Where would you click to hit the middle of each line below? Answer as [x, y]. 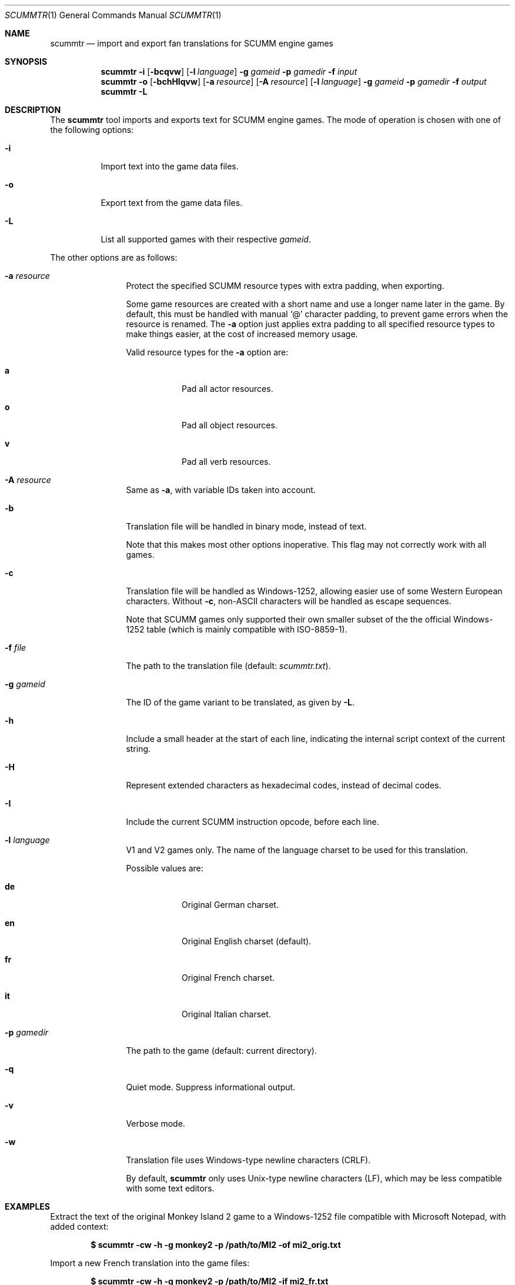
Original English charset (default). [247, 941]
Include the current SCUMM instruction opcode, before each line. [253, 822]
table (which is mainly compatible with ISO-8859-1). [247, 629]
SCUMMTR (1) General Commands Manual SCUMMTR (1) [113, 15]
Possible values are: [165, 868]
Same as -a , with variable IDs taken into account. [221, 490]
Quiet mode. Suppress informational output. [211, 1087]
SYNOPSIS [26, 61]
